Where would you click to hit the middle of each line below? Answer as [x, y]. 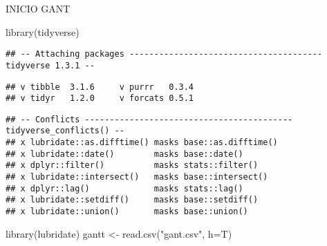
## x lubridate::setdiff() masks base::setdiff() [132, 200]
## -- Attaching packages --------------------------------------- [164, 54]
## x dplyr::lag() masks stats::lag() [124, 188]
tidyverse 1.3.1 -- [50, 65]
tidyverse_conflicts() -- [65, 131]
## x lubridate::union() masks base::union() [127, 212]
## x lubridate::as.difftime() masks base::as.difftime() [142, 143]
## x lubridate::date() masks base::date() [124, 154]
